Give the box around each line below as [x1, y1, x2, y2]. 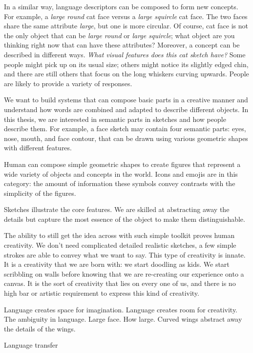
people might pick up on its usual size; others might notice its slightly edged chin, [4, 59, 249, 69]
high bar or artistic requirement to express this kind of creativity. [4, 288, 199, 298]
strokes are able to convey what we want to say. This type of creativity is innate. [4, 249, 246, 259]
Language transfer [4, 340, 58, 350]
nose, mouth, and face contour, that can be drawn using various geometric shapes [4, 133, 248, 143]
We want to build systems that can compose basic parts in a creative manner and [4, 94, 248, 105]
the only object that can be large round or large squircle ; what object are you [4, 30, 235, 40]
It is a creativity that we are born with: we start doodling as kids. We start [4, 259, 230, 269]
